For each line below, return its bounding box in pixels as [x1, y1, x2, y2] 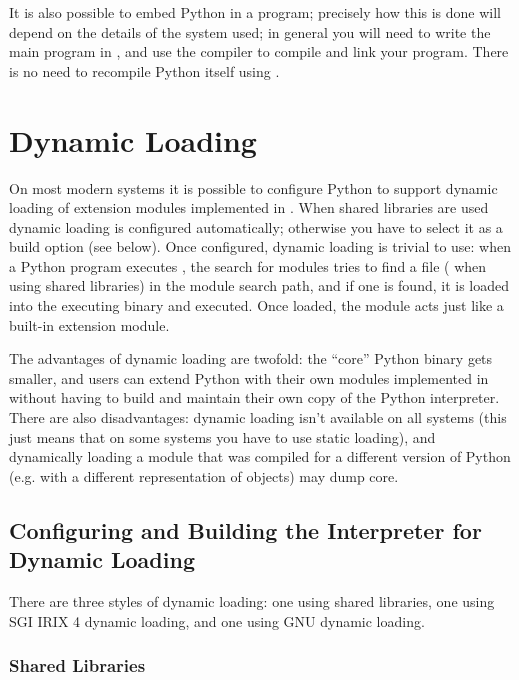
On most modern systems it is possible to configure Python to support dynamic [9, 177, 498, 198]
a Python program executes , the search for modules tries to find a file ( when [9, 255, 487, 276]
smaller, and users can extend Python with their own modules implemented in [9, 367, 489, 388]
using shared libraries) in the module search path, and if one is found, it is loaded [9, 275, 509, 296]
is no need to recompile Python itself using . [9, 60, 280, 81]
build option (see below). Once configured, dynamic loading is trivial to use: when [9, 236, 512, 257]
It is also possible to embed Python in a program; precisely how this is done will [9, 2, 502, 22]
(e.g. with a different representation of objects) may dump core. [9, 465, 399, 486]
